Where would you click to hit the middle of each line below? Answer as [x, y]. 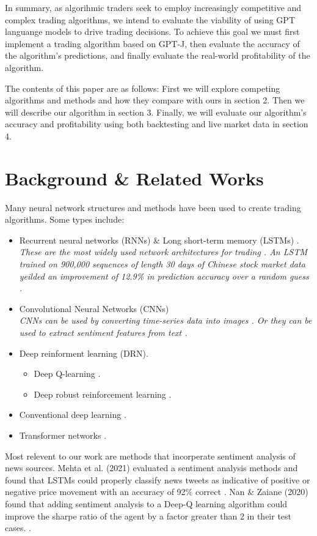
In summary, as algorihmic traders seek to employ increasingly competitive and [153, 7]
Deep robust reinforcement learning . [103, 394]
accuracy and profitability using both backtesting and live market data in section [157, 124]
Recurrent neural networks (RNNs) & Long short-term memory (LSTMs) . [159, 240]
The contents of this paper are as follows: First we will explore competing [143, 88]
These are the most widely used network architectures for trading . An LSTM [163, 252]
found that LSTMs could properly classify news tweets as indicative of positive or [158, 479]
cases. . [18, 528]
